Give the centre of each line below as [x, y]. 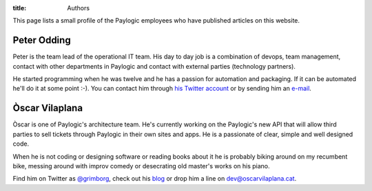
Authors [78, 8]
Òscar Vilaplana [48, 108]
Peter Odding [42, 40]
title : [20, 8]
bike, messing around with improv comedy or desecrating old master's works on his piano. [141, 166]
